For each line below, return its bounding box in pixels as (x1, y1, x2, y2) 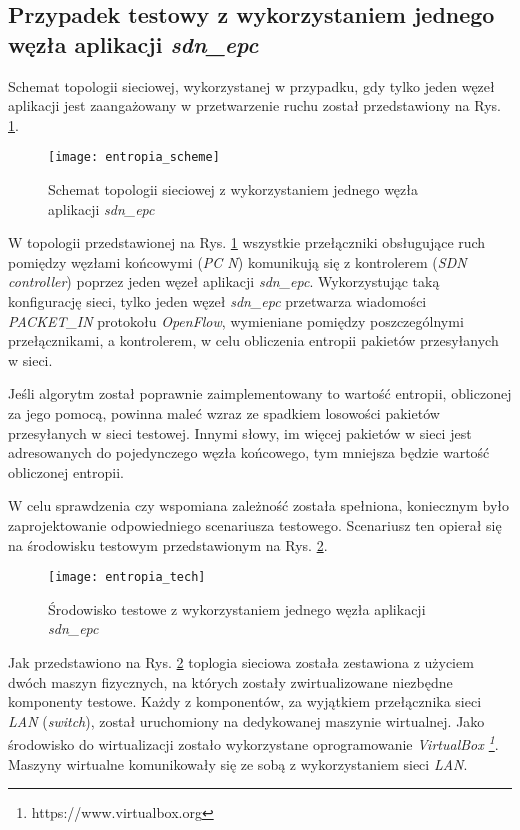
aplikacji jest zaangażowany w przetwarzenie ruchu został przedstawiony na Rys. (8, 95, 501, 116)
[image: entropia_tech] (48, 570, 206, 585)
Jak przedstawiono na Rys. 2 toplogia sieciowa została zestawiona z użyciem (8, 651, 474, 672)
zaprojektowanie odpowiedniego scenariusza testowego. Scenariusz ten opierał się (8, 514, 502, 535)
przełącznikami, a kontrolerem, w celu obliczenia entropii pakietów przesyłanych (8, 330, 499, 351)
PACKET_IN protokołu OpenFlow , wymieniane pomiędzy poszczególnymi (8, 310, 464, 331)
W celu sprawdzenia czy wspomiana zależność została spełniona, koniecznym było (8, 495, 509, 516)
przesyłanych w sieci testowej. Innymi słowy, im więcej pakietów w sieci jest (8, 422, 472, 443)
